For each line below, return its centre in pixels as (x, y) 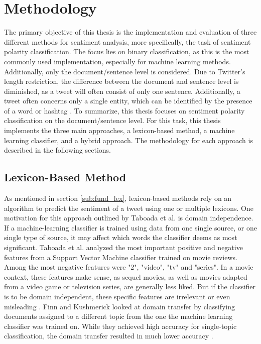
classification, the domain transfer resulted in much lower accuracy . (109, 336)
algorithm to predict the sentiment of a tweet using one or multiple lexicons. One (129, 208)
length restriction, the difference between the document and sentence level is (121, 81)
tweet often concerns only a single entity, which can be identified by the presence (128, 101)
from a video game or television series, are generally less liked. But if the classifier (130, 286)
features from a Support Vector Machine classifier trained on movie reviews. (121, 257)
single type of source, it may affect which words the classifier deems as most (121, 237)
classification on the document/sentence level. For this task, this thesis (112, 120)
